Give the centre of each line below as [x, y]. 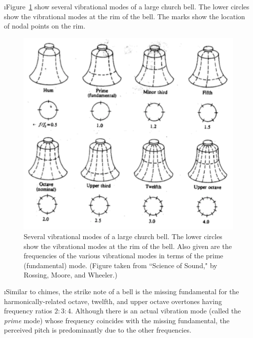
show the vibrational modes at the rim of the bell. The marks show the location [125, 16]
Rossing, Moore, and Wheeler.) [71, 275]
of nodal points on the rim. [45, 26]
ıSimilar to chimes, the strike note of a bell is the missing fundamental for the [122, 291]
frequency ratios [28, 311]
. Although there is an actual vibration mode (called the [156, 311]
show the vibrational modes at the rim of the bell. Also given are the [128, 246]
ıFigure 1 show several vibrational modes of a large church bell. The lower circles [127, 6]
